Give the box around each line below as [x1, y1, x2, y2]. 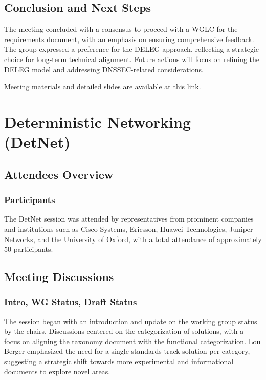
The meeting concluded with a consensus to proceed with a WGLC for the [4, 24, 238, 34]
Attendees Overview [4, 166, 114, 182]
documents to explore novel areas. [4, 366, 110, 376]
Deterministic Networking [4, 111, 191, 132]
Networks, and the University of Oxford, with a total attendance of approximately [4, 233, 262, 244]
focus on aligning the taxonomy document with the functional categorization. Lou [4, 335, 261, 346]
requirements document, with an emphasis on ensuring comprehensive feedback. [4, 33, 254, 44]
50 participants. [4, 244, 53, 254]
